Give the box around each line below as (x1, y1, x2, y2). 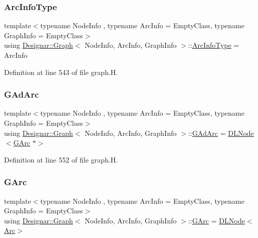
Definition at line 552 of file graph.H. (4, 154, 118, 165)
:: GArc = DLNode (188, 215, 245, 225)
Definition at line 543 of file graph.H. (4, 66, 118, 77)
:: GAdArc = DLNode (188, 127, 254, 138)
